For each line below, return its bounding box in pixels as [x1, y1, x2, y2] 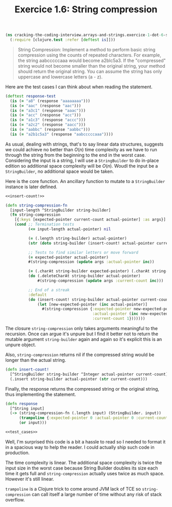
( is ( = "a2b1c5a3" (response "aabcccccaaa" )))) [10, 132, 114, 137]
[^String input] [10, 406, 45, 411]
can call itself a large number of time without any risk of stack [31, 491, 162, 497]
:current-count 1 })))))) [92, 316, 145, 321]
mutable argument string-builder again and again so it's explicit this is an [5, 336, 162, 342]
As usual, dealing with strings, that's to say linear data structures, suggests [5, 141, 164, 147]
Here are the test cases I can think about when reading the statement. [5, 84, 153, 90]
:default [28, 292, 47, 297]
